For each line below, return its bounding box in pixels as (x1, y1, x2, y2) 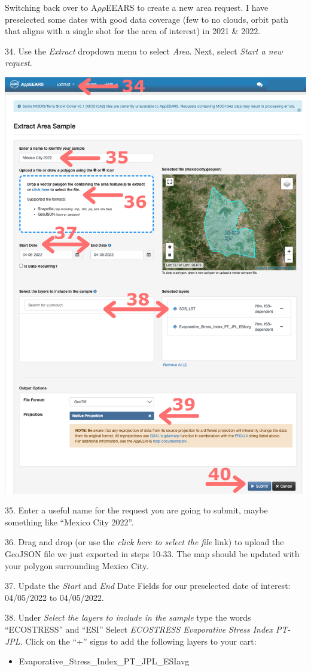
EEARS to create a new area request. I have (105, 1, 269, 13)
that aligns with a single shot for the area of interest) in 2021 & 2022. (5, 25, 261, 37)
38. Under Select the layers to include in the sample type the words (5, 611, 251, 624)
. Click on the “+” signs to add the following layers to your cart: (20, 634, 257, 647)
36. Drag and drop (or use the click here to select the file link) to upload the (5, 536, 284, 548)
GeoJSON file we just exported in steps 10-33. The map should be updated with (5, 547, 300, 560)
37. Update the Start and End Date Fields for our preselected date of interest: (5, 579, 291, 592)
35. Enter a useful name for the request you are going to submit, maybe (5, 504, 268, 516)
